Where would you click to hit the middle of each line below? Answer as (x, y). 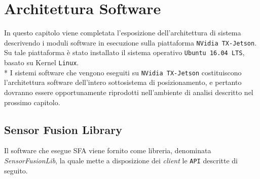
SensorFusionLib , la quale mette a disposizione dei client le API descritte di (121, 160)
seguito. (16, 170)
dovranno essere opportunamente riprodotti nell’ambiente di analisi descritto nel (129, 92)
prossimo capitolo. (32, 102)
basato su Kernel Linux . (42, 62)
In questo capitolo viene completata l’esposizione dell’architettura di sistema (123, 33)
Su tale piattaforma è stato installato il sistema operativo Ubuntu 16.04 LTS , (124, 52)
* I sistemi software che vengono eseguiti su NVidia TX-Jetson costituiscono (123, 72)
